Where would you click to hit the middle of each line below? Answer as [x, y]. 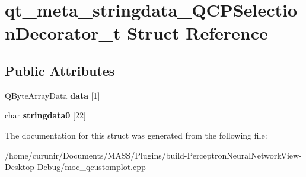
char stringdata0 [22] [45, 115]
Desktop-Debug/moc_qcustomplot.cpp [75, 167]
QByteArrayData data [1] [52, 95]
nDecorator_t [63, 33]
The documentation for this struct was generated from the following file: [136, 135]
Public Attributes [60, 70]
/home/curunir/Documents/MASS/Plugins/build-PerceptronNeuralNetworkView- [153, 155]
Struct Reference [197, 33]
